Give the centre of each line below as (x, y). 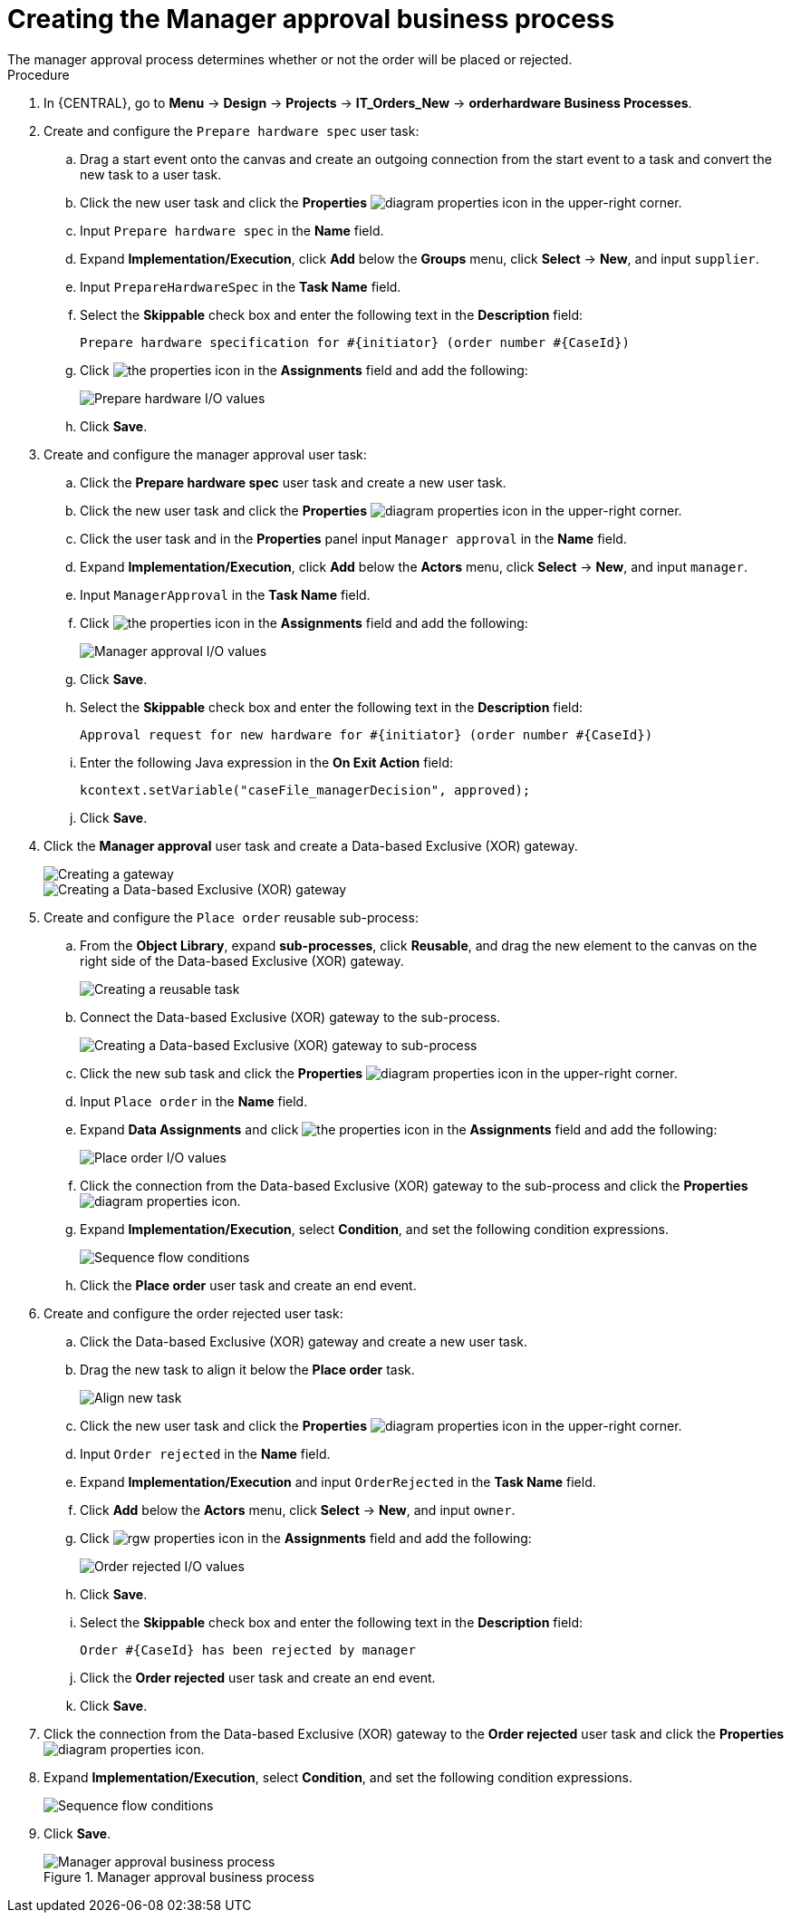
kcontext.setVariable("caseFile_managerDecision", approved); (305, 790)
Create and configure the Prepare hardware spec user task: (232, 130)
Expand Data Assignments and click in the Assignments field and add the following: (399, 1129)
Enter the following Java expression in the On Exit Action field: (266, 762)
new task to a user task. (151, 174)
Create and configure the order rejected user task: (193, 1313)
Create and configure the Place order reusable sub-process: (231, 917)
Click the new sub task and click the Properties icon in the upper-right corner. (379, 1073)
